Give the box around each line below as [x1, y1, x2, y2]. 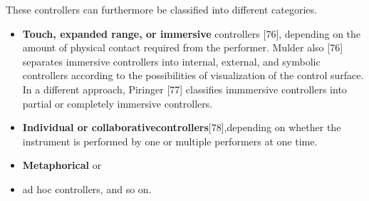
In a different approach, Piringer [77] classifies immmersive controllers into [22, 81, 347, 96]
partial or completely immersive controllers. [22, 96, 213, 110]
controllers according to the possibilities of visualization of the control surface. [22, 68, 364, 83]
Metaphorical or [22, 158, 102, 172]
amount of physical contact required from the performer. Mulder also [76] [22, 40, 343, 55]
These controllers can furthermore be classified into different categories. [6, 2, 317, 16]
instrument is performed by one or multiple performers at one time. [22, 133, 318, 148]
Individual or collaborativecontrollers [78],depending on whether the [22, 120, 341, 135]
